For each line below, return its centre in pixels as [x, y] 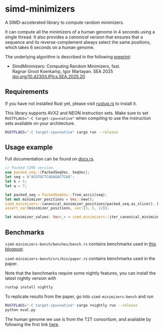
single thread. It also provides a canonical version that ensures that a [74, 37]
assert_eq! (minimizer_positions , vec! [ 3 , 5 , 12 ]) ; [57, 208]
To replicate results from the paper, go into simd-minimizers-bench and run [79, 296]
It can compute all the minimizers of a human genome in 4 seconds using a [80, 32]
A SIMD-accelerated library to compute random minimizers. [65, 22]
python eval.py [20, 310]
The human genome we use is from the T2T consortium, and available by [78, 319]
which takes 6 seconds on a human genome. [50, 47]
